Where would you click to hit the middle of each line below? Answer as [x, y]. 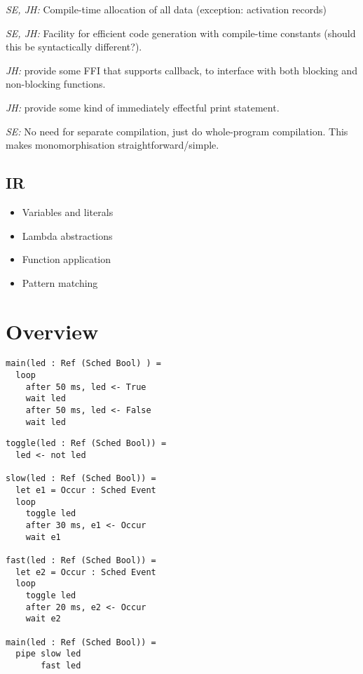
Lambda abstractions [67, 235]
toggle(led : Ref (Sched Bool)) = [86, 444]
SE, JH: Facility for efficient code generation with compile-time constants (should [181, 33]
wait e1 [43, 537]
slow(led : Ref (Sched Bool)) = [81, 479]
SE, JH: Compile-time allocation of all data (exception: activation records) [166, 9]
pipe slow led [48, 654]
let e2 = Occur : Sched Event [86, 572]
